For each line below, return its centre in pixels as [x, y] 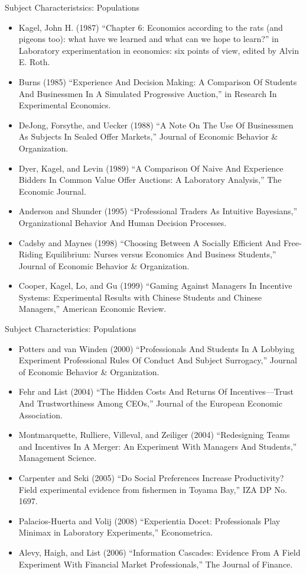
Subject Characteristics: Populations [71, 329]
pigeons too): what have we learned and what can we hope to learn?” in [149, 39]
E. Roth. [34, 62]
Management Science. [58, 458]
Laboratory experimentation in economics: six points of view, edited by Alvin [159, 50]
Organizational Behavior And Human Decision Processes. [123, 222]
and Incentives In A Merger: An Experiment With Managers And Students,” [158, 446]
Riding [31, 254]
